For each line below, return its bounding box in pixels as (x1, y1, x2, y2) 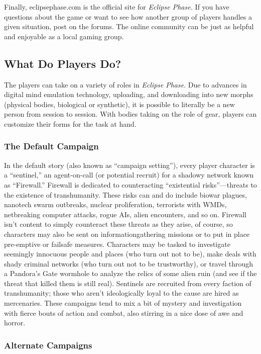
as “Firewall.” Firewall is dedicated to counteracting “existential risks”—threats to (4, 179, 257, 190)
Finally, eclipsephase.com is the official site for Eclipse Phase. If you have (4, 2, 229, 12)
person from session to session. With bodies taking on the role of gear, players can (4, 109, 257, 119)
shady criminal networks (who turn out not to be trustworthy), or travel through (4, 258, 253, 269)
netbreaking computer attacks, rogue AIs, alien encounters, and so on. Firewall (4, 209, 246, 219)
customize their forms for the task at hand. (4, 118, 137, 129)
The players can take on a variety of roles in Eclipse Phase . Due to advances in (4, 79, 247, 90)
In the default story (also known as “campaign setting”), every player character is (4, 159, 255, 170)
